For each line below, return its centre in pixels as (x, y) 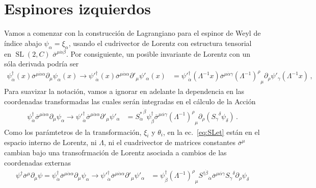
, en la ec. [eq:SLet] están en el (211, 132)
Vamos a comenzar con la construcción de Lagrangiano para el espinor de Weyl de (133, 33)
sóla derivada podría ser (42, 64)
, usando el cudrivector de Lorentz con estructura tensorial (160, 43)
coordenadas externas (37, 162)
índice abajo (23, 43)
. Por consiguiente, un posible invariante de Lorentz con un (158, 53)
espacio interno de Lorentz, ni (50, 142)
